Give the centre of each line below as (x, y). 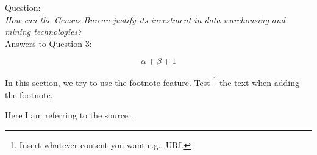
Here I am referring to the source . (69, 115)
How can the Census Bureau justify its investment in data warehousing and (145, 19)
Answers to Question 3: (48, 43)
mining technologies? (44, 31)
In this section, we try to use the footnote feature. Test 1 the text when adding (152, 82)
